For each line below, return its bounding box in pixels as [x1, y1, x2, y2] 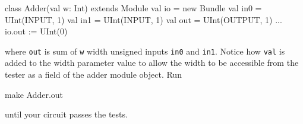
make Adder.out [5, 88, 64, 100]
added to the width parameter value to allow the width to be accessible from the [5, 56, 299, 69]
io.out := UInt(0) [5, 25, 68, 37]
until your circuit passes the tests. [5, 108, 128, 120]
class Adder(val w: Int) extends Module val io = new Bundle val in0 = [5, 2, 262, 14]
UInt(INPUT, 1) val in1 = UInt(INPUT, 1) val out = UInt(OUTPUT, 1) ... [5, 13, 282, 26]
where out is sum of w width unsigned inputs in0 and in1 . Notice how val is [5, 44, 285, 57]
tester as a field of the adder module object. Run [5, 68, 182, 81]
